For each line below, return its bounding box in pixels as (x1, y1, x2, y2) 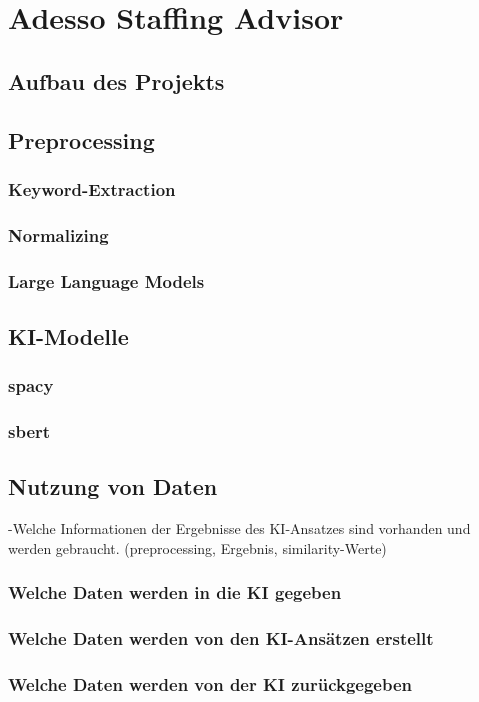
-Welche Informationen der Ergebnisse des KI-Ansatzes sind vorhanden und (8, 518, 471, 539)
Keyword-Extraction (8, 176, 176, 201)
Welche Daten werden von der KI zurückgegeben (8, 671, 413, 696)
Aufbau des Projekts (8, 65, 225, 96)
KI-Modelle (8, 320, 129, 351)
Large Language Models (8, 268, 205, 293)
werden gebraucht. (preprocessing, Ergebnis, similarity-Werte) (8, 537, 387, 558)
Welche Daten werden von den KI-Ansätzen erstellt (8, 626, 434, 651)
